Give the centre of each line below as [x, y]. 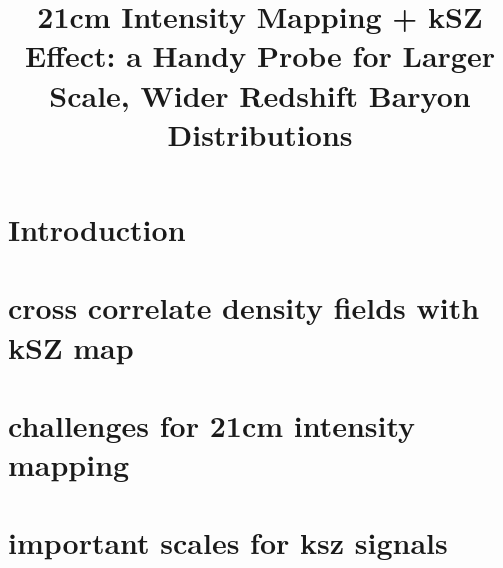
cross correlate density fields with [244, 307]
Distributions [260, 133]
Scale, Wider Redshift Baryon [260, 94]
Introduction [97, 228]
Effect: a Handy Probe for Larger [260, 55]
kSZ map [71, 346]
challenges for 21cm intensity [212, 424]
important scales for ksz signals [228, 542]
